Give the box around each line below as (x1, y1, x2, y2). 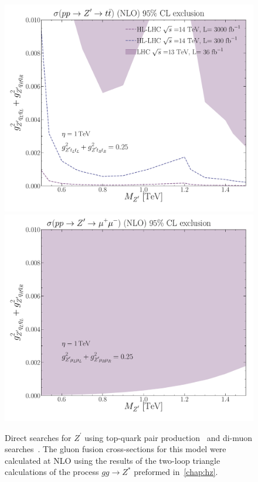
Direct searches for (5, 431, 72, 443)
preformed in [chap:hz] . (134, 466, 218, 478)
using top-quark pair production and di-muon (84, 431, 253, 443)
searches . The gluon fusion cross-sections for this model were (5, 443, 226, 455)
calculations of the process (5, 466, 99, 478)
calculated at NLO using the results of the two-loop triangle (5, 454, 220, 466)
